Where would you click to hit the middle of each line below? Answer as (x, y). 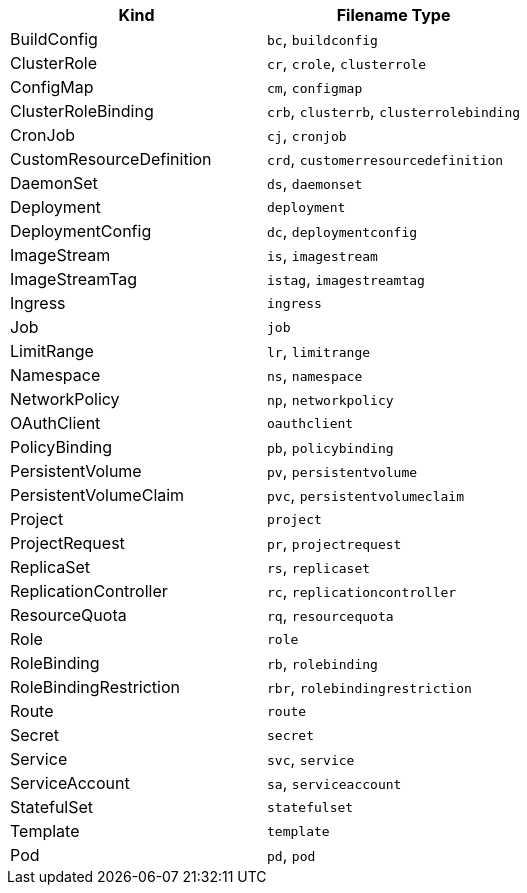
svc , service (311, 759)
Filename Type (393, 15)
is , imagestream (322, 255)
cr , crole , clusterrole (347, 63)
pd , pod (291, 855)
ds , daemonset (315, 183)
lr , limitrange (319, 351)
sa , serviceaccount (334, 783)
